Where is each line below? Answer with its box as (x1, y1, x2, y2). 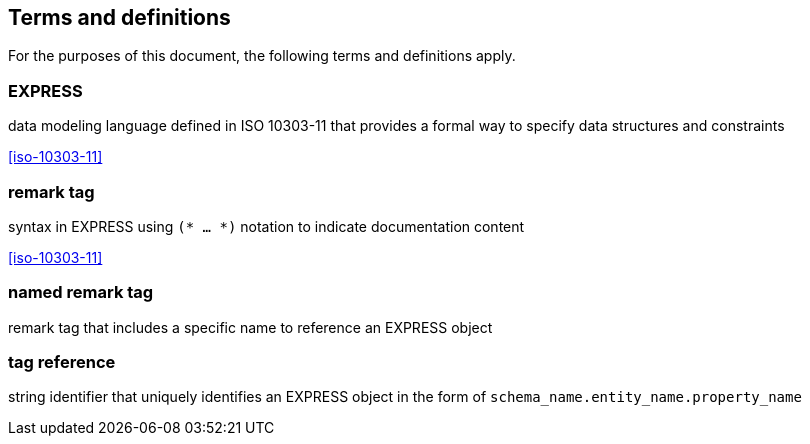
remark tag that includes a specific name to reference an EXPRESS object (8, 318, 493, 336)
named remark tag (8, 282, 154, 303)
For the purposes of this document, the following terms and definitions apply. (8, 47, 516, 65)
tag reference (8, 352, 116, 373)
